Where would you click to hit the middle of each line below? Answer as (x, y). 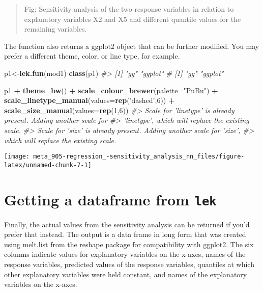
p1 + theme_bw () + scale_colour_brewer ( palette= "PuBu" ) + (111, 90)
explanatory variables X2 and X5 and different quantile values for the (133, 19)
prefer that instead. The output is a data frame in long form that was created (125, 234)
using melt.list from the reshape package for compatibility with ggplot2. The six (129, 244)
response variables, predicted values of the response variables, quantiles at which (129, 264)
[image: (17, 157)
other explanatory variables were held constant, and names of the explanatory (126, 274)
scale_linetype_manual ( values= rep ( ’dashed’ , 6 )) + (90, 100)
